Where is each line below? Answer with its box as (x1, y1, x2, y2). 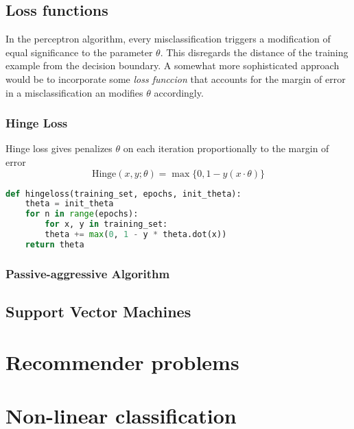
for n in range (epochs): (25, 209, 139, 219)
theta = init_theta (25, 199, 114, 209)
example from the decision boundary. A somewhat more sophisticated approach (5, 58, 340, 73)
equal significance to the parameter (5, 45, 153, 59)
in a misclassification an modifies (5, 85, 143, 99)
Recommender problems (5, 347, 239, 376)
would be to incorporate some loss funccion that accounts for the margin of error (5, 71, 346, 86)
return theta (25, 239, 84, 249)
